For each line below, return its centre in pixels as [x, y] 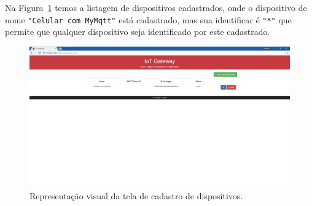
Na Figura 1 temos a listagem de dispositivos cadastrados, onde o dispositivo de [156, 7]
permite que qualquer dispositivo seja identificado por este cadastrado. [138, 32]
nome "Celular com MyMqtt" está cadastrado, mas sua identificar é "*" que [148, 19]
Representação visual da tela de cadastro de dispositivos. [136, 195]
